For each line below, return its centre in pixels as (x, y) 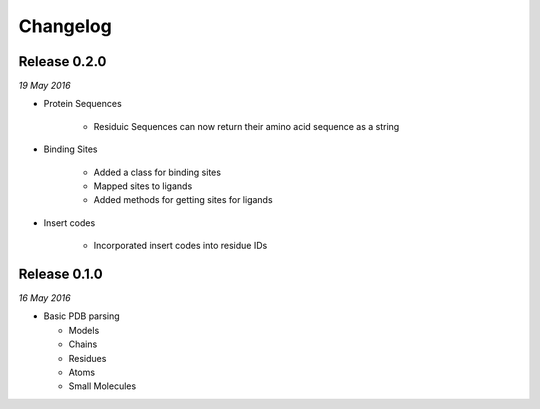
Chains (83, 344)
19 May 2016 (44, 86)
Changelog (65, 26)
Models (84, 330)
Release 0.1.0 (61, 274)
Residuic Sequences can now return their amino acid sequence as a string (246, 126)
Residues (87, 358)
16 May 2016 (44, 298)
